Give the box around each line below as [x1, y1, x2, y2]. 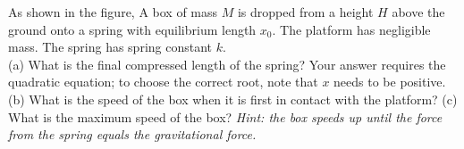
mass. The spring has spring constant [8, 37, 213, 56]
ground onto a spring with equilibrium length [8, 20, 257, 38]
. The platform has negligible [272, 20, 431, 38]
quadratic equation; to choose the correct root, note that [8, 72, 318, 91]
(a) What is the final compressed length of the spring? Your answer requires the [8, 54, 446, 73]
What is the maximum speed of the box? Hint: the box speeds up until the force [8, 107, 443, 126]
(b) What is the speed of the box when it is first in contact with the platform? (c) [8, 89, 458, 108]
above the [392, 3, 445, 21]
